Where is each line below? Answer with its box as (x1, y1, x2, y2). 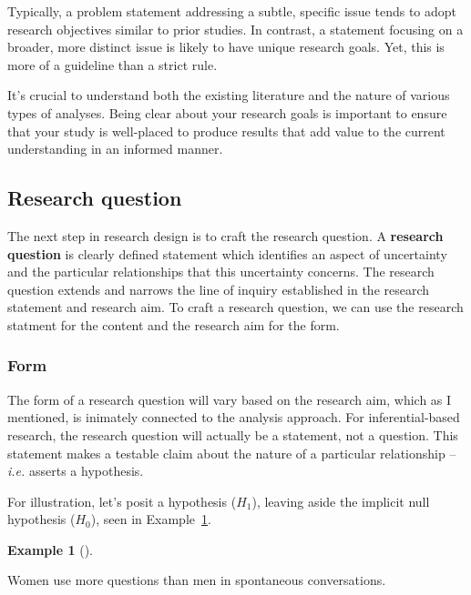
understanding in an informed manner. (7, 139, 223, 158)
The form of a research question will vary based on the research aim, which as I (7, 389, 452, 408)
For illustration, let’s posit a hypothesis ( (7, 491, 237, 510)
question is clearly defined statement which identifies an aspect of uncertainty (7, 244, 447, 263)
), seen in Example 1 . (90, 509, 211, 529)
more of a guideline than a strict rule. (7, 55, 218, 74)
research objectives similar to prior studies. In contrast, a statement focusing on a (7, 19, 464, 38)
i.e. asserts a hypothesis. (7, 461, 144, 480)
